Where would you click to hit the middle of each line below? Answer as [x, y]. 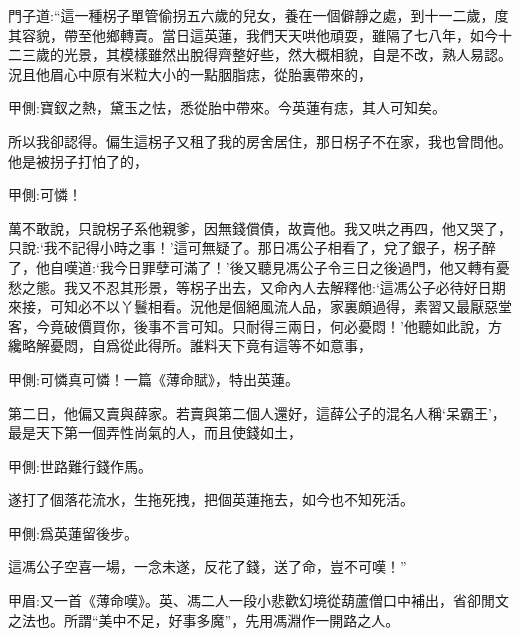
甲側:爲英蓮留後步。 [73, 532]
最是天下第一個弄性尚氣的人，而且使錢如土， [155, 432]
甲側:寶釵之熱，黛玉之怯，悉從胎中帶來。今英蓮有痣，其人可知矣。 [227, 107]
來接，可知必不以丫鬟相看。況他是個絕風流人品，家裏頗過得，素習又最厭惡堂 [260, 306]
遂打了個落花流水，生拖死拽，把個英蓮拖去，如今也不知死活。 [211, 499]
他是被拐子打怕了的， [78, 160]
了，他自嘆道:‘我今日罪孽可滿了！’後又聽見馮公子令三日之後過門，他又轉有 [252, 266]
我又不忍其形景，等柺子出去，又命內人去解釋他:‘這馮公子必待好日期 [284, 286]
